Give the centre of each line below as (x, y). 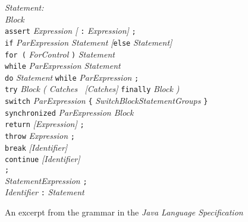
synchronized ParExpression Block (69, 112)
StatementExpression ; (46, 180)
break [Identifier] (36, 147)
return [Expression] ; (45, 124)
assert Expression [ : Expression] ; (70, 31)
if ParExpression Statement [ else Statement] (89, 42)
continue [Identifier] (43, 159)
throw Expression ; (40, 136)
